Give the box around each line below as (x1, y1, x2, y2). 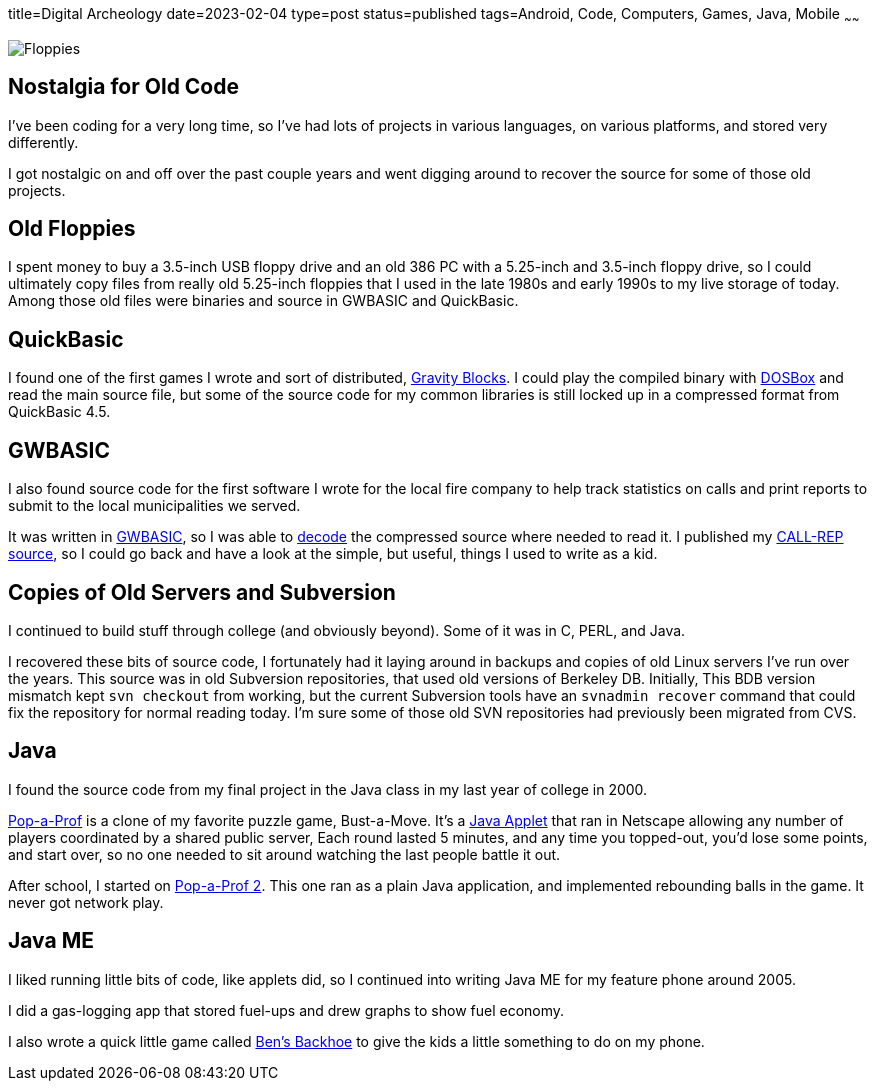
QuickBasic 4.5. (8, 403, 111, 421)
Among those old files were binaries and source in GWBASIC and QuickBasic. (8, 292, 519, 310)
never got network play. (8, 893, 164, 911)
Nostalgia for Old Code (8, 74, 239, 100)
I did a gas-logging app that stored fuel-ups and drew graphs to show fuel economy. (8, 1001, 565, 1019)
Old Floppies (8, 216, 136, 242)
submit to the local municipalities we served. (8, 497, 301, 515)
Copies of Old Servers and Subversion (8, 579, 396, 605)
